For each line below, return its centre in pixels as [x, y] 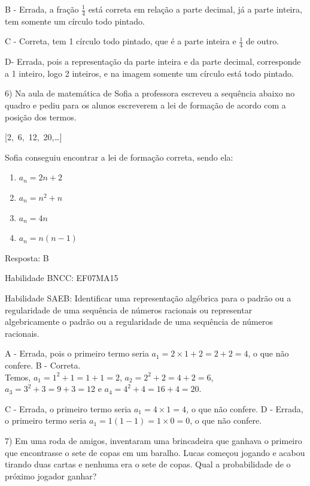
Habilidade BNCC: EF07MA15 [62, 278]
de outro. [262, 41]
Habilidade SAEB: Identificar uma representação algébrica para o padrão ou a [148, 298]
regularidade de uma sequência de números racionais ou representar [129, 310]
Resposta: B [27, 257]
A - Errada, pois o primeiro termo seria [77, 353]
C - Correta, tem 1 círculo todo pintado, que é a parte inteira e [121, 41]
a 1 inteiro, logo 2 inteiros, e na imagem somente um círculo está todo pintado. [149, 73]
